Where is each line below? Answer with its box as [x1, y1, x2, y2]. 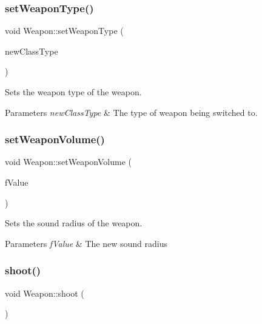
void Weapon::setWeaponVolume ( [5, 155, 132, 168]
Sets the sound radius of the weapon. [5, 217, 143, 229]
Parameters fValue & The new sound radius [5, 237, 167, 249]
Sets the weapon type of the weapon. [5, 86, 142, 98]
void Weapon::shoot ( [5, 286, 84, 299]
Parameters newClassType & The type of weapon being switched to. [5, 106, 258, 118]
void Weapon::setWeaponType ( [5, 24, 124, 37]
